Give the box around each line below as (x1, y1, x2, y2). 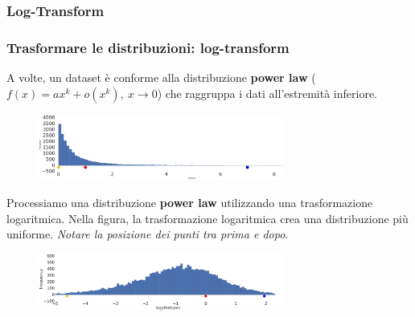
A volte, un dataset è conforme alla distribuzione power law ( (6, 69, 316, 86)
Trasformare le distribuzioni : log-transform (6, 37, 290, 57)
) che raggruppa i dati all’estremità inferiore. (157, 84, 377, 101)
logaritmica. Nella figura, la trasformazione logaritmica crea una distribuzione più (6, 209, 409, 226)
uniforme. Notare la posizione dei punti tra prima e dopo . (6, 226, 289, 242)
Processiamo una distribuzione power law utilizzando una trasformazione (6, 194, 373, 211)
